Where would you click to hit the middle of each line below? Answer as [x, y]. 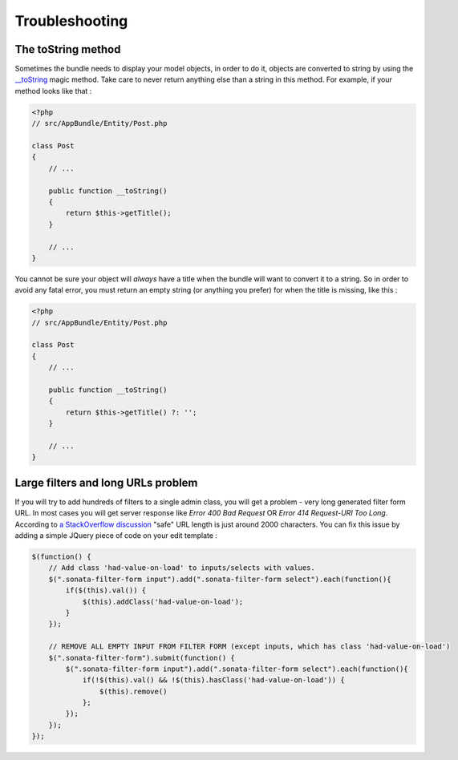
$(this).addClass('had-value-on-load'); [163, 602]
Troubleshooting [71, 21]
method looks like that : [53, 91]
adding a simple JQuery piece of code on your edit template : [116, 536]
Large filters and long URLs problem [106, 482]
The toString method [68, 49]
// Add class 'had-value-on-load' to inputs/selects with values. [182, 568]
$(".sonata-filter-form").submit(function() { [142, 658]
